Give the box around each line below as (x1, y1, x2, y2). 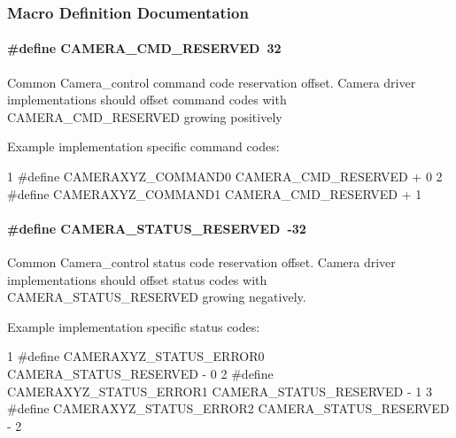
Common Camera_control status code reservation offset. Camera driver (7, 253, 396, 271)
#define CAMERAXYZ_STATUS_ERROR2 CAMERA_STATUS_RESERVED (7, 399, 450, 418)
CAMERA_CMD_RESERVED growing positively (7, 107, 282, 126)
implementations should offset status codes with (7, 270, 267, 288)
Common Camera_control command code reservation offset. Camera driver (7, 73, 416, 91)
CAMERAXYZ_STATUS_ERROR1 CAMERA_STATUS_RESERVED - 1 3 (7, 381, 432, 400)
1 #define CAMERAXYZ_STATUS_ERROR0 (7, 347, 265, 365)
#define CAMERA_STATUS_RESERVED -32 (7, 219, 306, 237)
